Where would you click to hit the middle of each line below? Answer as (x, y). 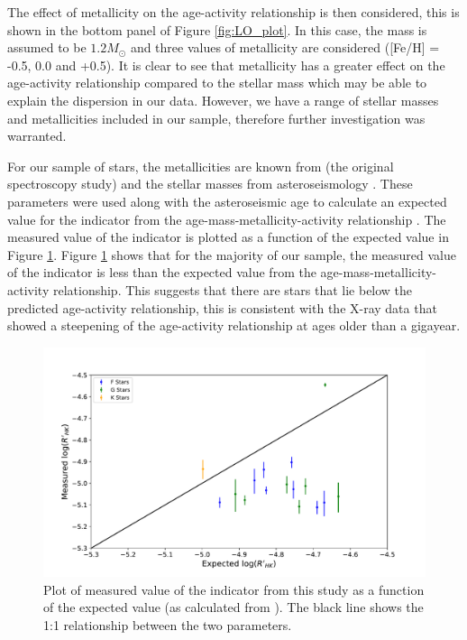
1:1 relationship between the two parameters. (168, 624)
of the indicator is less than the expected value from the (162, 272)
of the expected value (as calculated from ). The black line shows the (233, 607)
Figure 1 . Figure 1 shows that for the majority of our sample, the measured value (232, 254)
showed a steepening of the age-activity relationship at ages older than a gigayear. (234, 325)
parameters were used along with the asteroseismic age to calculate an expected (227, 201)
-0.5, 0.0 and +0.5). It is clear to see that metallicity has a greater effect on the (226, 65)
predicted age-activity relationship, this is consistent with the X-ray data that (222, 307)
